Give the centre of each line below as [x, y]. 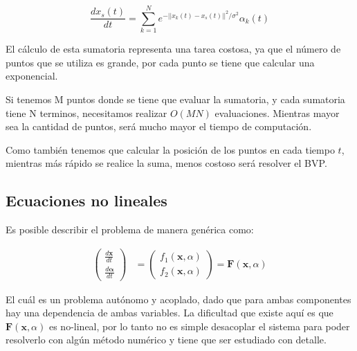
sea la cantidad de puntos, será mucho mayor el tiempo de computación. [159, 126]
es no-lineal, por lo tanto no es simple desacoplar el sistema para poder [199, 326]
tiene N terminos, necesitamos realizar [86, 112]
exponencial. [32, 76]
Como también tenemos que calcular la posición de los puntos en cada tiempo [170, 149]
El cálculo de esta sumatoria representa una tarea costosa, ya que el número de [173, 49]
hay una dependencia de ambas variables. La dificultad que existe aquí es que [170, 313]
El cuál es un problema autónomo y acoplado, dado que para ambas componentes [178, 299]
